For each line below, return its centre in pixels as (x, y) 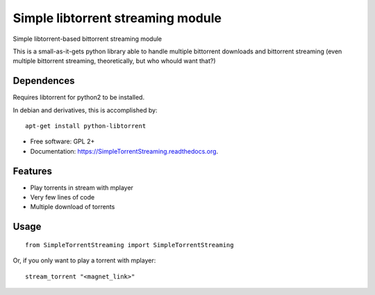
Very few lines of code (62, 197)
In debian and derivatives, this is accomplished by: (85, 110)
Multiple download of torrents (73, 207)
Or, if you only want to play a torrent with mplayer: (84, 260)
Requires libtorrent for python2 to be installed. (79, 98)
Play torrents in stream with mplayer (82, 188)
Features (32, 171)
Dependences (44, 81)
